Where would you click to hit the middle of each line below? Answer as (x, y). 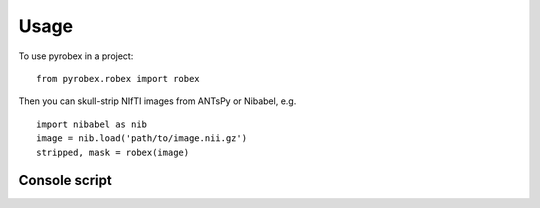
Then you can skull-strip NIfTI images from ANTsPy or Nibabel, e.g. (157, 101)
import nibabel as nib (92, 124)
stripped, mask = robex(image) (113, 152)
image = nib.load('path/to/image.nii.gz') (142, 138)
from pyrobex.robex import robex (118, 78)
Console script (65, 180)
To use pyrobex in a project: (76, 56)
